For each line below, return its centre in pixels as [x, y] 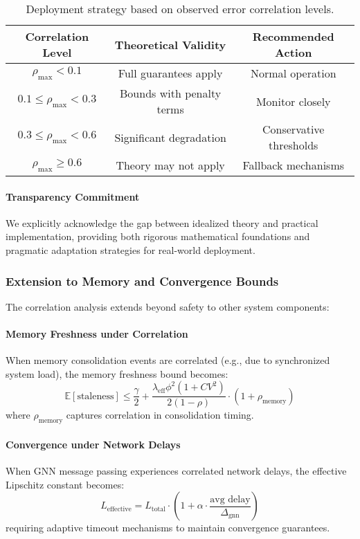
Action [294, 52]
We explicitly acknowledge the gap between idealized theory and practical [162, 222]
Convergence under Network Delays [93, 444]
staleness [96, 396]
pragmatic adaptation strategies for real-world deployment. [130, 249]
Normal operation [293, 73]
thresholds [294, 145]
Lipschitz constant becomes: [65, 484]
